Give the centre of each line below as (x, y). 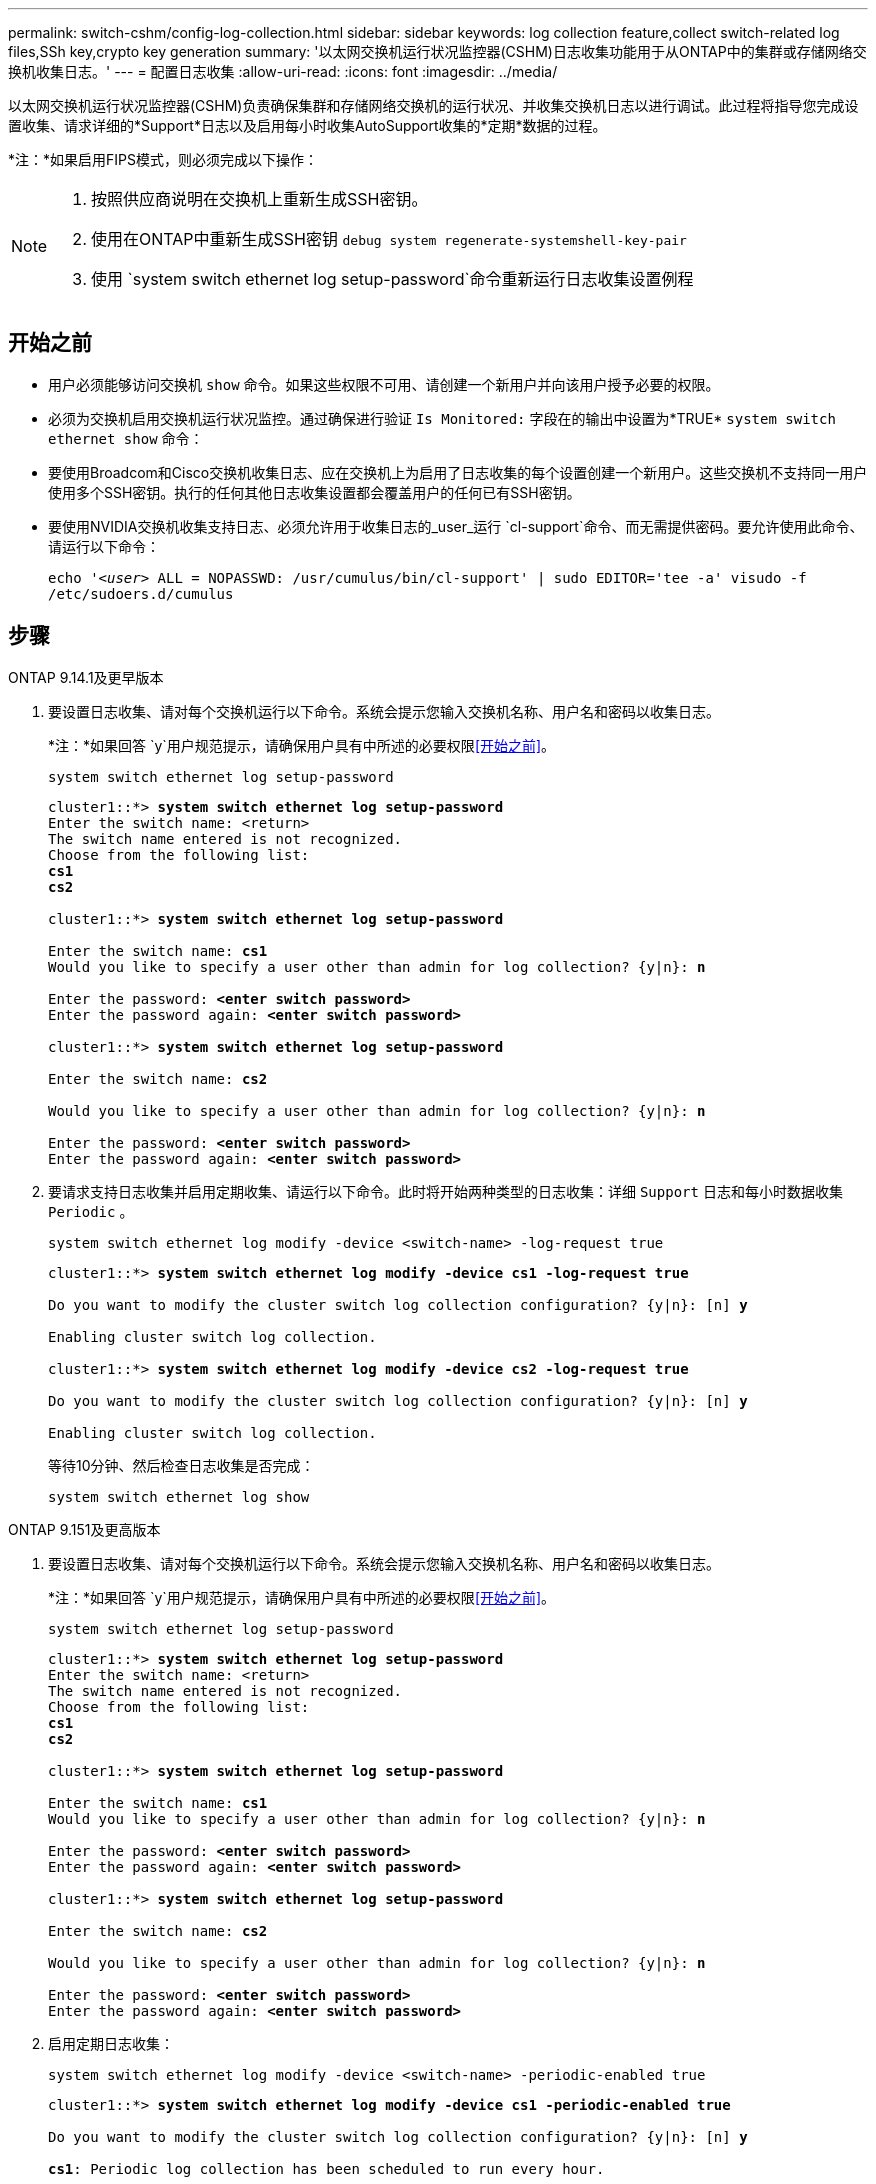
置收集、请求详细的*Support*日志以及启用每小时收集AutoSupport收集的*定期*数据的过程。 (307, 125)
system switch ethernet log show (179, 1496)
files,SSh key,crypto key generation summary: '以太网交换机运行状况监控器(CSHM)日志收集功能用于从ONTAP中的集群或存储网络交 (437, 51)
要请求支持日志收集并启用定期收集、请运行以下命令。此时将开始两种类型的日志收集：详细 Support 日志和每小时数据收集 (445, 1191)
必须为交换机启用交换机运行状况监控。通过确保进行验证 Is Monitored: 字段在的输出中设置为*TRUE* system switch (442, 418)
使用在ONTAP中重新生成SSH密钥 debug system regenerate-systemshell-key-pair (389, 239)
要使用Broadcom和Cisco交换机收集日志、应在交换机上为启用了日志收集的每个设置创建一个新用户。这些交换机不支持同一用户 (458, 472)
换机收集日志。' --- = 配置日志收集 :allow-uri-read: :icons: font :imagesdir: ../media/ (283, 71)
